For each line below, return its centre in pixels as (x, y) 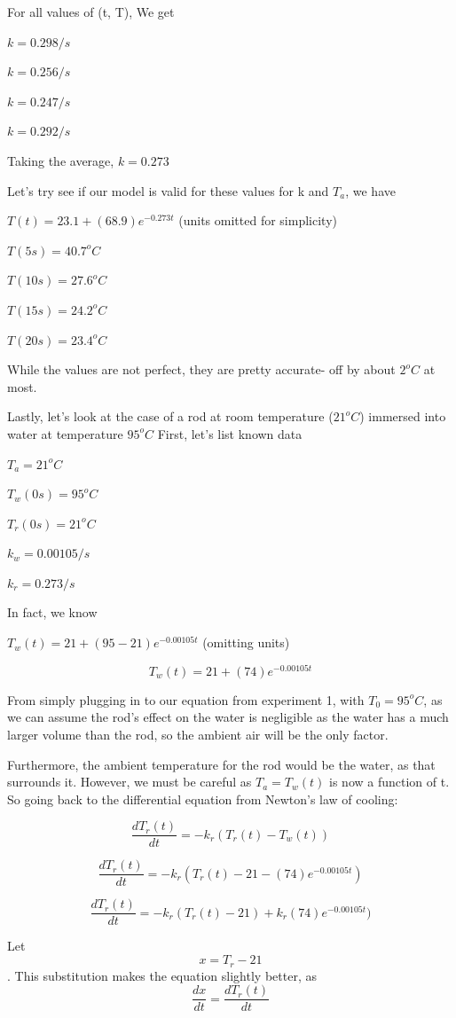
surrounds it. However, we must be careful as (130, 782)
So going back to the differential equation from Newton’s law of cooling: (203, 799)
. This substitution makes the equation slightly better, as (162, 975)
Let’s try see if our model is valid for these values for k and (168, 190)
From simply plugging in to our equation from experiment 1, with (186, 699)
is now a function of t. (389, 782)
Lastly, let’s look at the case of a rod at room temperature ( (170, 416)
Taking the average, (61, 160)
